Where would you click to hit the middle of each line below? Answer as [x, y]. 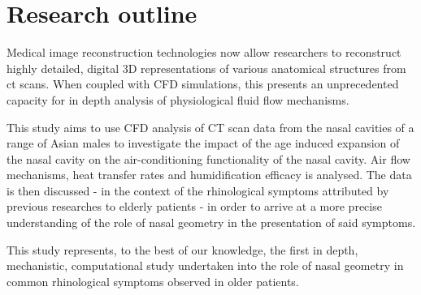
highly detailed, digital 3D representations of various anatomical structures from [206, 68]
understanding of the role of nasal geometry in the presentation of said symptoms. [211, 222]
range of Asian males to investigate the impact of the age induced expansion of [203, 143]
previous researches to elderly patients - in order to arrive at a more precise [194, 206]
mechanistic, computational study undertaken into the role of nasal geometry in [205, 265]
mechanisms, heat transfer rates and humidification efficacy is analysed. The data [209, 175]
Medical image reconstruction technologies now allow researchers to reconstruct [204, 52]
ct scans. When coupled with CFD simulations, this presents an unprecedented [203, 84]
